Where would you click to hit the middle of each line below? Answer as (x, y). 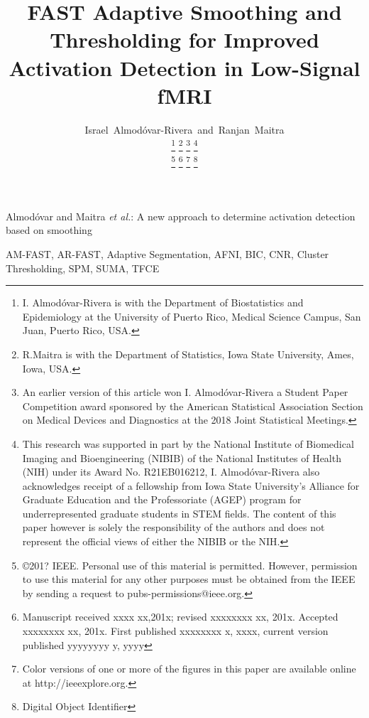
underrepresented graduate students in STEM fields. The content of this (179, 513)
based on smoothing (49, 230)
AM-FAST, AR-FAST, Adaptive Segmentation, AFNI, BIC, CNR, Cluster (167, 253)
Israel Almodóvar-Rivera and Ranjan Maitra (184, 129)
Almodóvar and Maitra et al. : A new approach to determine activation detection (181, 216)
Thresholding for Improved (184, 39)
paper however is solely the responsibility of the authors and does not (174, 527)
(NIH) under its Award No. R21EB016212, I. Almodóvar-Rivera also (171, 472)
